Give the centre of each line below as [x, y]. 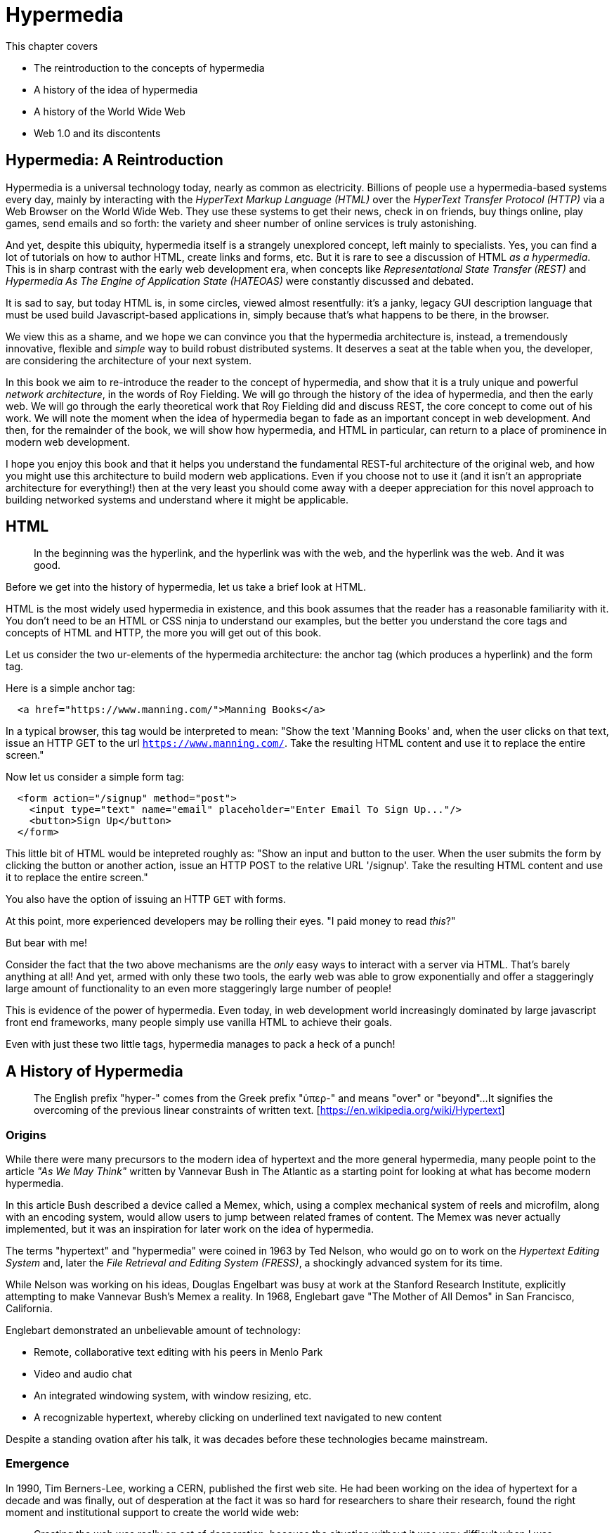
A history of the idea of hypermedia [116, 89]
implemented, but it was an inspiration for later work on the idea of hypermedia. [190, 1229]
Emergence [38, 1464]
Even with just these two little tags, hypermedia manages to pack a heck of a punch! [201, 1044]
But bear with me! [46, 943]
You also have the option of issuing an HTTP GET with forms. [146, 899]
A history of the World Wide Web [110, 111]
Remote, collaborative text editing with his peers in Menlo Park [178, 1352]
